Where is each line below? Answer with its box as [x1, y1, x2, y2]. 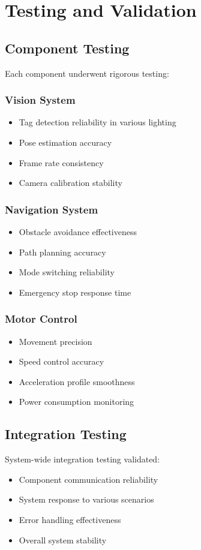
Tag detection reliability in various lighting [19, 116, 176, 128]
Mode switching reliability [19, 266, 115, 278]
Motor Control [5, 311, 77, 326]
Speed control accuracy [19, 355, 104, 368]
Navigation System [5, 202, 98, 217]
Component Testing [5, 38, 130, 57]
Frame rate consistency [19, 156, 104, 169]
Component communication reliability [19, 473, 158, 485]
